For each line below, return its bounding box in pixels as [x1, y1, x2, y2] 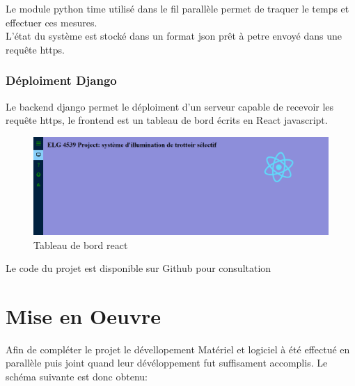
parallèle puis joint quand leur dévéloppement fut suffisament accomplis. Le [6, 355, 328, 370]
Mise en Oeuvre [6, 301, 161, 330]
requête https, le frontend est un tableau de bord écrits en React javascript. [6, 113, 328, 127]
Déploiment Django [6, 72, 117, 89]
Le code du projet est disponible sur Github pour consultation [6, 261, 271, 275]
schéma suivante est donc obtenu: [6, 369, 148, 384]
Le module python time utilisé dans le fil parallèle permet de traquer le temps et [6, 1, 349, 15]
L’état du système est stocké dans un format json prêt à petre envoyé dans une [6, 29, 342, 43]
